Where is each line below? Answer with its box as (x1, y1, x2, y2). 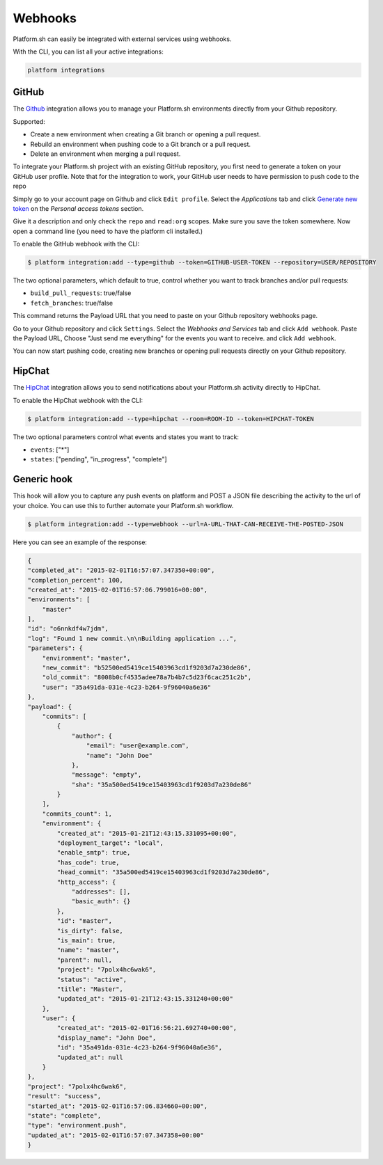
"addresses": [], (71, 888, 131, 896)
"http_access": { (56, 878, 116, 886)
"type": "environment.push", (27, 1121, 127, 1130)
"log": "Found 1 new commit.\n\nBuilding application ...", (27, 634, 237, 642)
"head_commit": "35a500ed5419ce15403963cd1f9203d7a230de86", (56, 869, 270, 876)
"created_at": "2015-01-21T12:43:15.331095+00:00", (56, 829, 237, 837)
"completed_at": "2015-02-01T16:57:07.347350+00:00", (27, 566, 215, 574)
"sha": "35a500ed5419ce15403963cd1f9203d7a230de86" (71, 780, 252, 788)
